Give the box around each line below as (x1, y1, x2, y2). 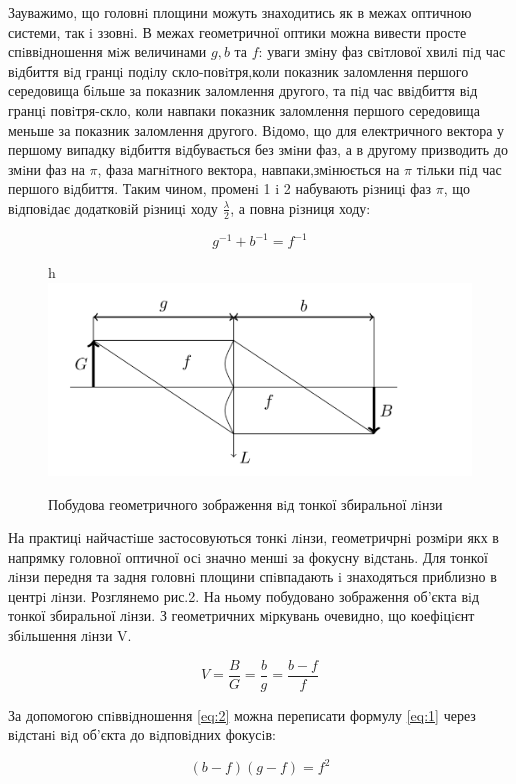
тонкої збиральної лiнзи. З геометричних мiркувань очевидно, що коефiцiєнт (8, 605, 475, 626)
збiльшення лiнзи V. (8, 625, 132, 646)
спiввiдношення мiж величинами (8, 41, 207, 62)
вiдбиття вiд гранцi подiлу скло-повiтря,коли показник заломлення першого (8, 60, 469, 81)
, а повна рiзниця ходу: (230, 197, 371, 218)
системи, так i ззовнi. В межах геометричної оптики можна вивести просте (8, 21, 467, 42)
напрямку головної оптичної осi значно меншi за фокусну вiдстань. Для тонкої (8, 546, 488, 567)
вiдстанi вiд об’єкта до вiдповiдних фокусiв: (8, 724, 276, 745)
